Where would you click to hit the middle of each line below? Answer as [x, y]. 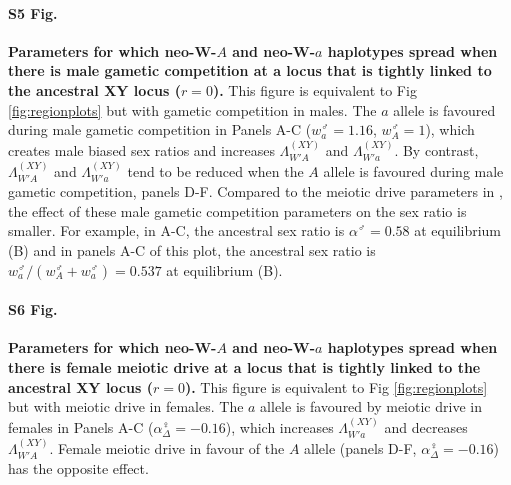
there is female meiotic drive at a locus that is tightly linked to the [244, 367]
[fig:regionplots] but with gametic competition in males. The [192, 109]
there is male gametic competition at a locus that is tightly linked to [250, 70]
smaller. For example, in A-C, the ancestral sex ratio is [176, 230]
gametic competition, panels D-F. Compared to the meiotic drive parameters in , [255, 191]
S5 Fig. [33, 12]
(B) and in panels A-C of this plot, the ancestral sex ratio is [192, 250]
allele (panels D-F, [360, 447]
